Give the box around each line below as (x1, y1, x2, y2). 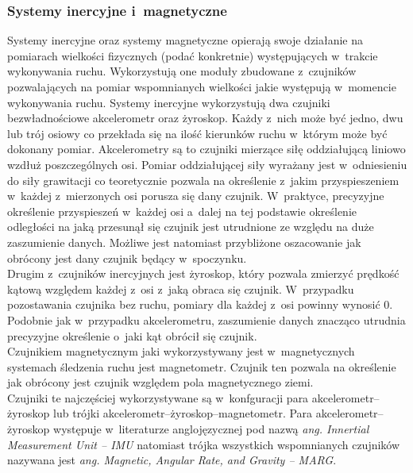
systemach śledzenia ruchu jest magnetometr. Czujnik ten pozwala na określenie (7, 358, 396, 375)
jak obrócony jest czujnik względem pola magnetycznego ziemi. (7, 374, 314, 390)
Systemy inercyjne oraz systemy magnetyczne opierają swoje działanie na (7, 32, 364, 48)
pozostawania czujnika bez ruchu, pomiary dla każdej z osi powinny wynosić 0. (7, 296, 393, 313)
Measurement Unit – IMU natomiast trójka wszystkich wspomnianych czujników (7, 436, 400, 452)
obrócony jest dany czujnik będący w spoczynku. (7, 249, 247, 266)
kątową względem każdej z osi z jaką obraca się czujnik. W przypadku (7, 280, 354, 297)
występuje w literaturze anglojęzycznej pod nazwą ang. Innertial (53, 421, 369, 437)
